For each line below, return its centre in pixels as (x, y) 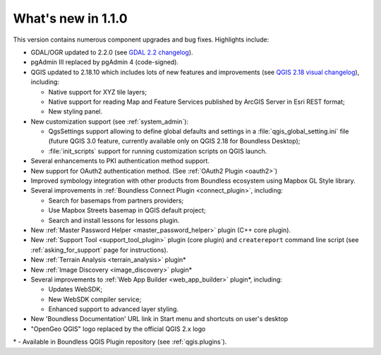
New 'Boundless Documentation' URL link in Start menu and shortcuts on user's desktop (159, 319)
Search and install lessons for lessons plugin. (114, 220)
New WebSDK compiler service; (95, 299)
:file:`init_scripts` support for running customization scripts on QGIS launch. (158, 151)
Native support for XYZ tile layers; (98, 92)
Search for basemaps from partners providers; (116, 200)
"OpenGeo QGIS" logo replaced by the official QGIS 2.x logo (118, 329)
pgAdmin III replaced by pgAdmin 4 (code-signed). (105, 62)
